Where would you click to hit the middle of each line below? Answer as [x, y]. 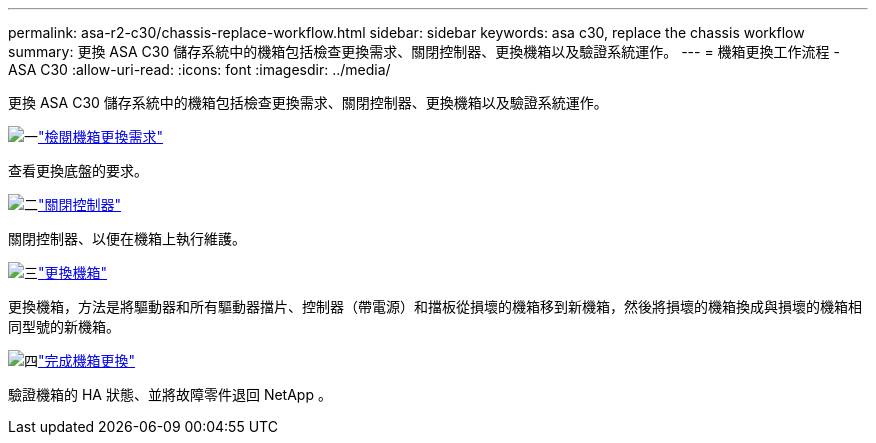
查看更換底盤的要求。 [78, 170]
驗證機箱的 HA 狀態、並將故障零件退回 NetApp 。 [170, 394]
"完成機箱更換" [87, 360]
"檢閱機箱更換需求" [101, 136]
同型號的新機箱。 [64, 326]
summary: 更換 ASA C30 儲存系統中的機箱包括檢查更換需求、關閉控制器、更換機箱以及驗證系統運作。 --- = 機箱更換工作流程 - [424, 51]
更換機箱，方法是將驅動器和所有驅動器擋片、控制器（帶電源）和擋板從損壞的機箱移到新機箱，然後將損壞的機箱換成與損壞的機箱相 [435, 306]
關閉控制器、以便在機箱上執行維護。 [127, 238]
